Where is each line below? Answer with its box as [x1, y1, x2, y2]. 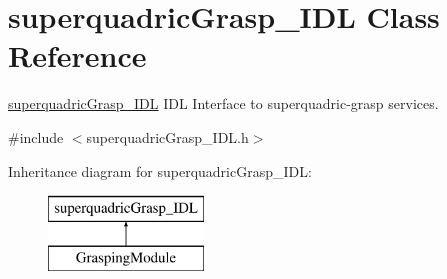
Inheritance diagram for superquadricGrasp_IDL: [8, 160, 312, 181]
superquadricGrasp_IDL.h [86, 126, 249, 147]
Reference [8, 35, 147, 76]
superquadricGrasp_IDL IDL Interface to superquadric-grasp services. [8, 93, 439, 114]
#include [8, 126, 64, 147]
